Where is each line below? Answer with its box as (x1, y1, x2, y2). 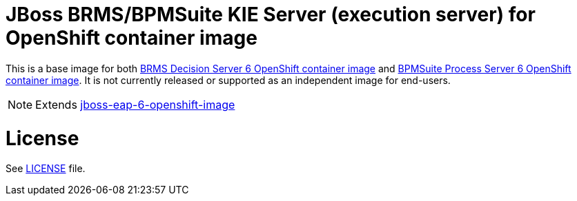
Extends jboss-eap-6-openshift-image (35, 97, 235, 112)
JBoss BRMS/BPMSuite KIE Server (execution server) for (6, 3, 536, 26)
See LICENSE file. (6, 162, 86, 175)
